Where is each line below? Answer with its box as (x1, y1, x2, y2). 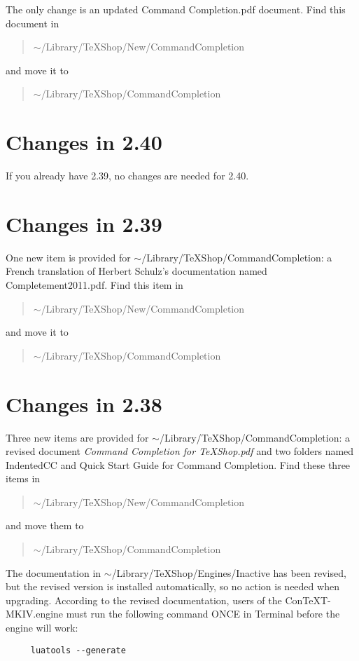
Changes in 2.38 (6, 389, 162, 418)
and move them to (6, 518, 84, 533)
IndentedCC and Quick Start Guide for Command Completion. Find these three (6, 457, 351, 472)
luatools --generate (30, 645, 126, 655)
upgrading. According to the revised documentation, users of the (6, 592, 282, 607)
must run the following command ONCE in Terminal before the (66, 606, 340, 621)
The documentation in (6, 565, 101, 580)
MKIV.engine (6, 606, 64, 621)
